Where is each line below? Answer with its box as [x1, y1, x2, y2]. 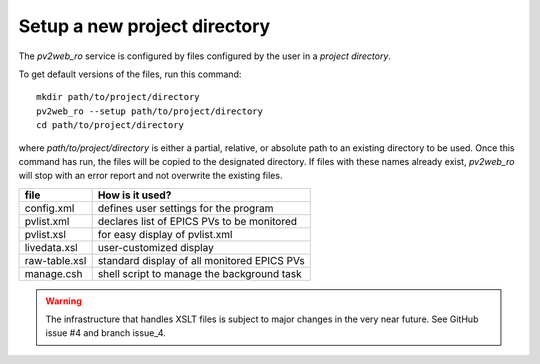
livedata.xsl [24, 240, 79, 254]
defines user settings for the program [97, 201, 274, 215]
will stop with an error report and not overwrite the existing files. [18, 170, 283, 182]
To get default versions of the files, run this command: [18, 68, 242, 80]
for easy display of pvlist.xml [97, 227, 233, 241]
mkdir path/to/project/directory [36, 91, 200, 103]
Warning [45, 295, 82, 307]
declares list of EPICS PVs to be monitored [97, 214, 298, 228]
